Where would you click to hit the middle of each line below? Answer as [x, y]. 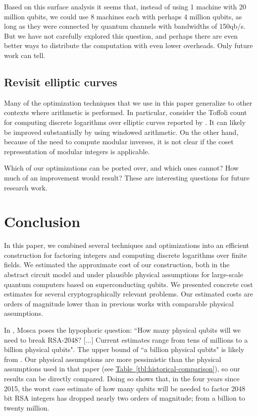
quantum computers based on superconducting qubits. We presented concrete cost [128, 284]
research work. [26, 187]
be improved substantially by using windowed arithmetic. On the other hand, [121, 132]
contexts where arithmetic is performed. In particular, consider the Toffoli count [126, 112]
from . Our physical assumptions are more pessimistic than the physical [113, 359]
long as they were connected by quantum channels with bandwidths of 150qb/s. [125, 26]
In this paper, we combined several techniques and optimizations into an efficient [127, 245]
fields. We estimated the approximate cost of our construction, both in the [117, 265]
